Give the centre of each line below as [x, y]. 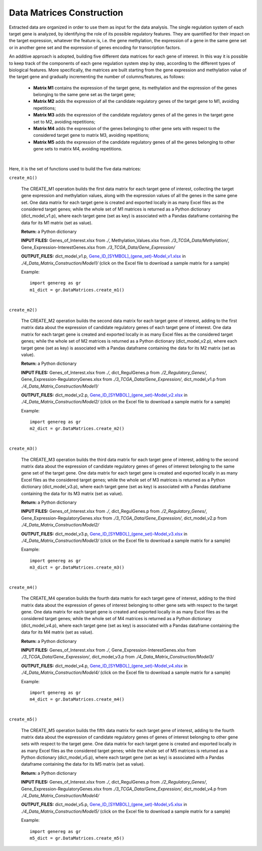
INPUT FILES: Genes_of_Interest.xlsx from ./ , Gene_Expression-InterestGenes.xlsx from [108, 650]
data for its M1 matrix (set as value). [57, 223]
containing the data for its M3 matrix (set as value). [72, 493]
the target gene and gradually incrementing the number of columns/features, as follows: [97, 77]
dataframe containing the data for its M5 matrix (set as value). [83, 764]
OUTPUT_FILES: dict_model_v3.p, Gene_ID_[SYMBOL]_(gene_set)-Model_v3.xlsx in [104, 534]
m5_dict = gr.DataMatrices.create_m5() [77, 838]
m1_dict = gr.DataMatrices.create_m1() [77, 290]
